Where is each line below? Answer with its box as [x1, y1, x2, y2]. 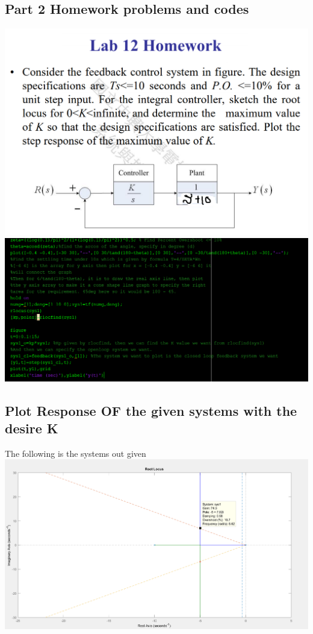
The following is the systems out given [5, 447, 146, 459]
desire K [5, 418, 58, 437]
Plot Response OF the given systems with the [5, 401, 297, 419]
